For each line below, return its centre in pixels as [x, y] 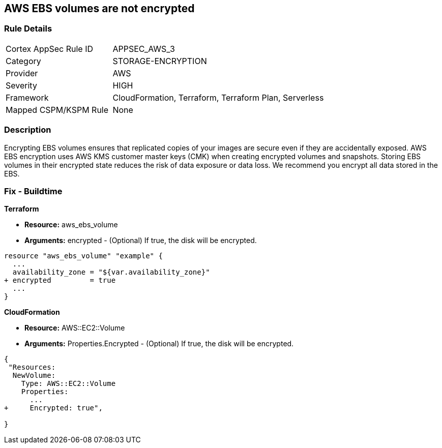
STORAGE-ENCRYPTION [160, 61]
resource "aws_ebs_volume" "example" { [83, 256]
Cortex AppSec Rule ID [50, 49]
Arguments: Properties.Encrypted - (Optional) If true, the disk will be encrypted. [159, 344]
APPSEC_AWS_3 [144, 49]
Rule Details [28, 29]
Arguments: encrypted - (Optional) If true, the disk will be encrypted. [141, 241]
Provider [22, 73]
